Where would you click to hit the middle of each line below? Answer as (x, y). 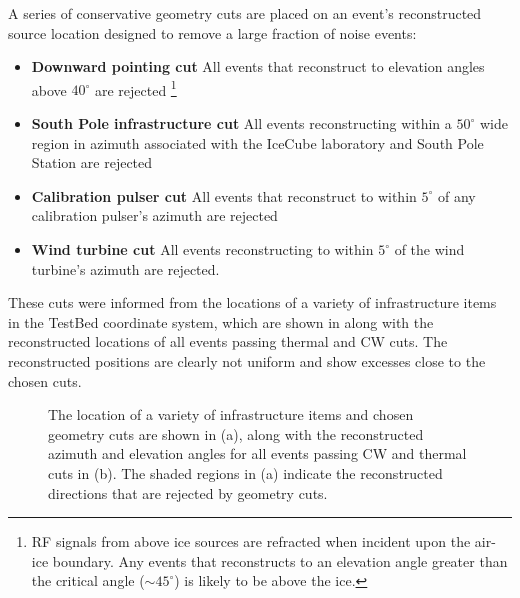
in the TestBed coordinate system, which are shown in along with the (221, 321)
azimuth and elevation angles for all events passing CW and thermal (257, 453)
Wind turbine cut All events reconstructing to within (202, 249)
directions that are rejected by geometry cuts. (188, 492)
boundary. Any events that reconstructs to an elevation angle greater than (280, 560)
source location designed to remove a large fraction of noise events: (212, 32)
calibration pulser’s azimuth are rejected (154, 215)
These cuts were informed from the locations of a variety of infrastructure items (252, 302)
